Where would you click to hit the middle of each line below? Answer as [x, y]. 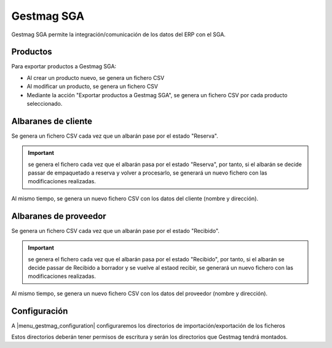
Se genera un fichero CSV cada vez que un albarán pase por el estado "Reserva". [115, 136]
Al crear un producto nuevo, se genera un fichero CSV [96, 77]
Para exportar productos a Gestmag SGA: [64, 66]
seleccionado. [45, 104]
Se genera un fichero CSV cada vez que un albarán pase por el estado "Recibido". [115, 231]
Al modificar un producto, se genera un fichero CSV [93, 87]
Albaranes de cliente [52, 121]
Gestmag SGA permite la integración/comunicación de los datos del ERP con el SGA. [118, 34]
